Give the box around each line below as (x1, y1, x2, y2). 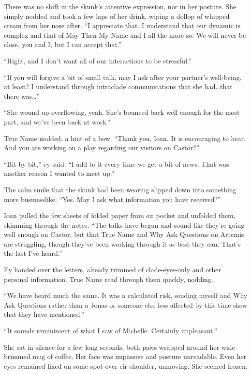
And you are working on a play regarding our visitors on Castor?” (4, 142, 200, 153)
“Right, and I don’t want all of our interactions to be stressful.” (4, 55, 192, 65)
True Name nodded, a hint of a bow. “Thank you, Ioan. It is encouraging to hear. (4, 133, 246, 143)
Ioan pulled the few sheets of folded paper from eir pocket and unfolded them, (4, 210, 236, 220)
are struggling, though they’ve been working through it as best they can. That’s (4, 238, 241, 249)
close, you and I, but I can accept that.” (4, 39, 122, 49)
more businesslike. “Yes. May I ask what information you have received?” (4, 194, 221, 204)
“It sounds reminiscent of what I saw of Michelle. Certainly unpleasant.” (4, 326, 218, 336)
